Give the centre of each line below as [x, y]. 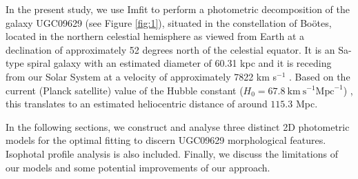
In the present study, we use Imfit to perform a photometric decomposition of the [178, 9]
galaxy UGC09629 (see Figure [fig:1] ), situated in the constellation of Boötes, [169, 22]
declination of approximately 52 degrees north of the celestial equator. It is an [170, 49]
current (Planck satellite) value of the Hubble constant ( [125, 90]
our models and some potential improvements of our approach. [138, 167]
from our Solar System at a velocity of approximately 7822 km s [141, 76]
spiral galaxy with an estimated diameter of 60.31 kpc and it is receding [179, 63]
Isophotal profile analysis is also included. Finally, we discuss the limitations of [172, 153]
